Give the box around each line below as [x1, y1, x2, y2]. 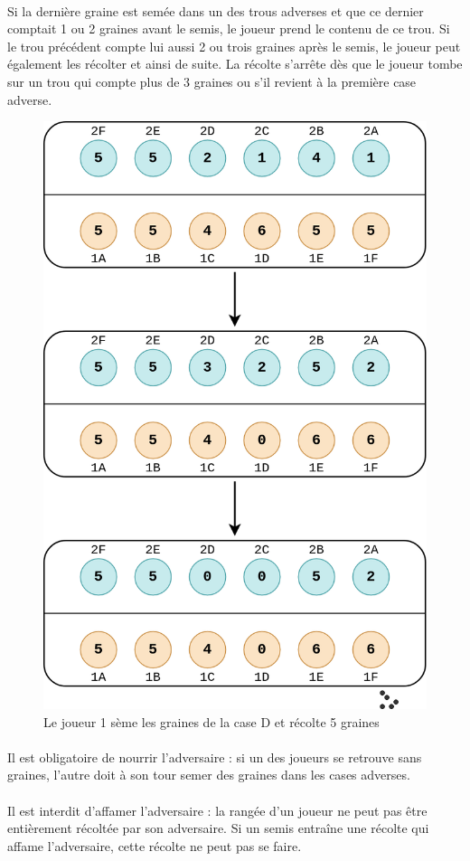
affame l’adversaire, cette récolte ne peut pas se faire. [7, 836, 302, 855]
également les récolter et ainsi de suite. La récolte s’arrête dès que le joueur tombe [7, 54, 463, 73]
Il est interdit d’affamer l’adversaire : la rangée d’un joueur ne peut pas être [7, 800, 428, 819]
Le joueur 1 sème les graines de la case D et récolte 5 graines [43, 712, 380, 731]
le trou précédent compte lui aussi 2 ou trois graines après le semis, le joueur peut [7, 36, 461, 55]
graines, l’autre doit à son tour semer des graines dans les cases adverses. [7, 765, 410, 784]
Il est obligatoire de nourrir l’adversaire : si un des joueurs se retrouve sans [7, 747, 422, 766]
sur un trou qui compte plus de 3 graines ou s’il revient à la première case [7, 71, 417, 90]
